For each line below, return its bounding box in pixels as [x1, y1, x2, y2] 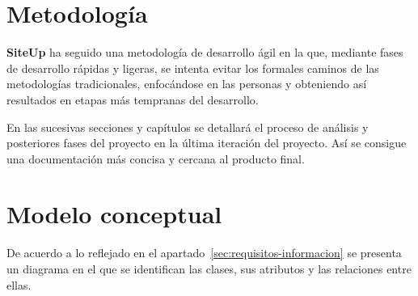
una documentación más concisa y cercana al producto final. [6, 150, 305, 167]
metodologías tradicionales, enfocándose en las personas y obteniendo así [6, 75, 367, 92]
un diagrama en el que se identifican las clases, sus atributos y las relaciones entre [6, 260, 412, 277]
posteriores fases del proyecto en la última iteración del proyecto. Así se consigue [6, 134, 407, 151]
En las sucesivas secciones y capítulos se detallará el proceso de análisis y [6, 118, 369, 135]
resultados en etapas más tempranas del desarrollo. [6, 91, 259, 108]
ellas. [6, 276, 32, 293]
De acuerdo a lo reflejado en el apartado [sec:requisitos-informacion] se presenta [6, 244, 402, 261]
